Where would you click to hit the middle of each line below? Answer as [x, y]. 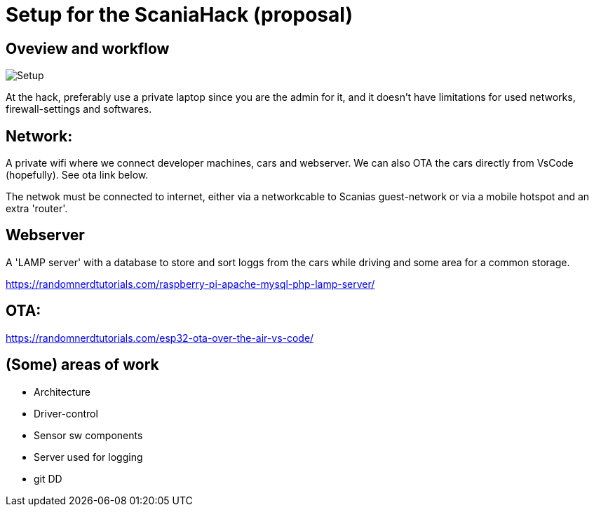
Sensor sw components [88, 435]
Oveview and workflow [88, 48]
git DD [48, 478]
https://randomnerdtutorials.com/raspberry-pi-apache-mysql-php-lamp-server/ [190, 284]
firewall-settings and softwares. [79, 109]
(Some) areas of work [82, 365]
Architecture [62, 392]
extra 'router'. [37, 209]
